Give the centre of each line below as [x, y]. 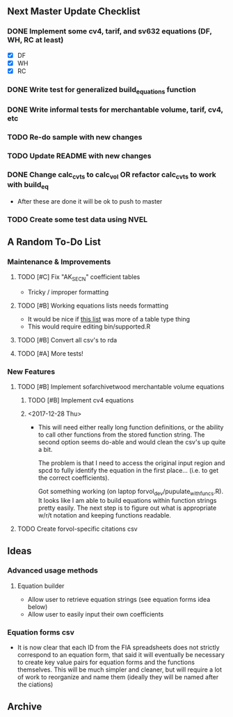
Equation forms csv [41, 632]
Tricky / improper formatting [68, 292]
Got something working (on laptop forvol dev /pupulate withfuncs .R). [131, 492]
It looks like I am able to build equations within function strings [127, 501]
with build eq [28, 186]
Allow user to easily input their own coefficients [96, 614]
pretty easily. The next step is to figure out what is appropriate [127, 508]
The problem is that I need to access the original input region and [131, 463]
